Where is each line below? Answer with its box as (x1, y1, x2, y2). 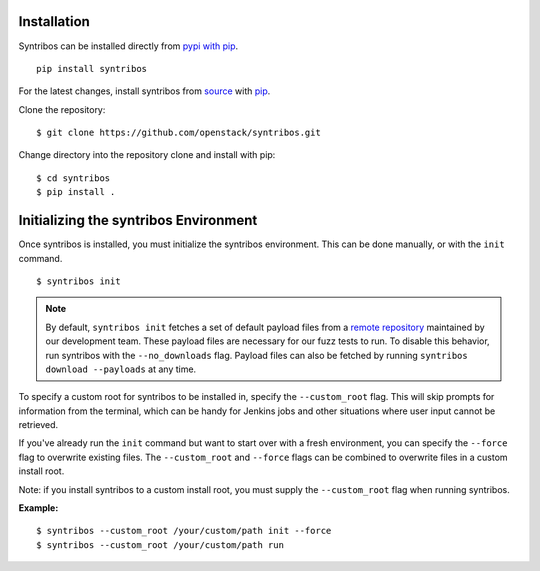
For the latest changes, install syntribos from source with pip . (18, 85, 271, 97)
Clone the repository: (18, 103, 106, 115)
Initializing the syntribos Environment (18, 212, 258, 229)
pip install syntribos (36, 63, 148, 74)
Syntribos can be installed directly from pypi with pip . (18, 40, 239, 52)
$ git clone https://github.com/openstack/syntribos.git (36, 127, 322, 139)
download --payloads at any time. (45, 363, 197, 375)
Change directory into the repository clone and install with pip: (18, 149, 276, 161)
